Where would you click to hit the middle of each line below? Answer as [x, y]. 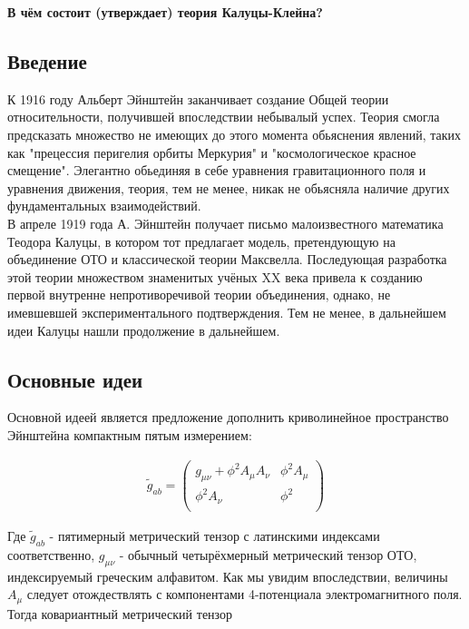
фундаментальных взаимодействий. [104, 206]
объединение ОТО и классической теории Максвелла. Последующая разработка [227, 259]
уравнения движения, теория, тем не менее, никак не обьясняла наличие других [229, 187]
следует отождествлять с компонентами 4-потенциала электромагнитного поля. [244, 594]
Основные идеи [75, 379]
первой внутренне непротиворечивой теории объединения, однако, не [199, 295]
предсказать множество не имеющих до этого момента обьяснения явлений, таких [234, 134]
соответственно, [51, 554]
